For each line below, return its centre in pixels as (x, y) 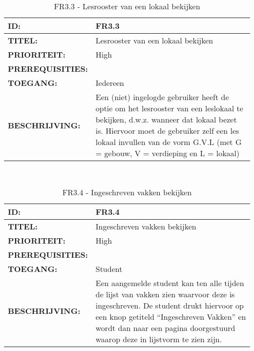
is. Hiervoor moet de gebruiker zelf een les (167, 131)
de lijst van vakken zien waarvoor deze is (165, 294)
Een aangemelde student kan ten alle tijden (170, 283)
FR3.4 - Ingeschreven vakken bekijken (127, 192)
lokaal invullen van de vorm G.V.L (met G (169, 142)
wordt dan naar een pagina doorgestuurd (165, 328)
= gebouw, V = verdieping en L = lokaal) (168, 153)
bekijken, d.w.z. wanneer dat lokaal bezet (166, 119)
